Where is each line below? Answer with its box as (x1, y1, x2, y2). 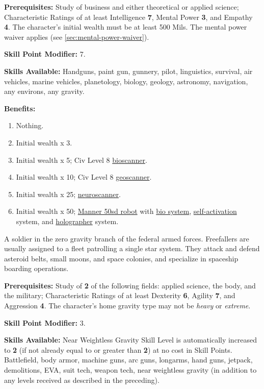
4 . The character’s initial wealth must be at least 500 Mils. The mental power (4, 21, 247, 32)
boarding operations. (4, 263, 69, 274)
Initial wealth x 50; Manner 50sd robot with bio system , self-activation (16, 206, 237, 216)
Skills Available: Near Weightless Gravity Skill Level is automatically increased (4, 334, 257, 345)
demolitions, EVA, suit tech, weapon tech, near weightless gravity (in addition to (4, 364, 257, 375)
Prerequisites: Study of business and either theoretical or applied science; (4, 2, 239, 12)
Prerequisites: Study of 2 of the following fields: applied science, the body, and (4, 280, 256, 290)
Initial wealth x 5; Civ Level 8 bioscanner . (16, 154, 147, 165)
